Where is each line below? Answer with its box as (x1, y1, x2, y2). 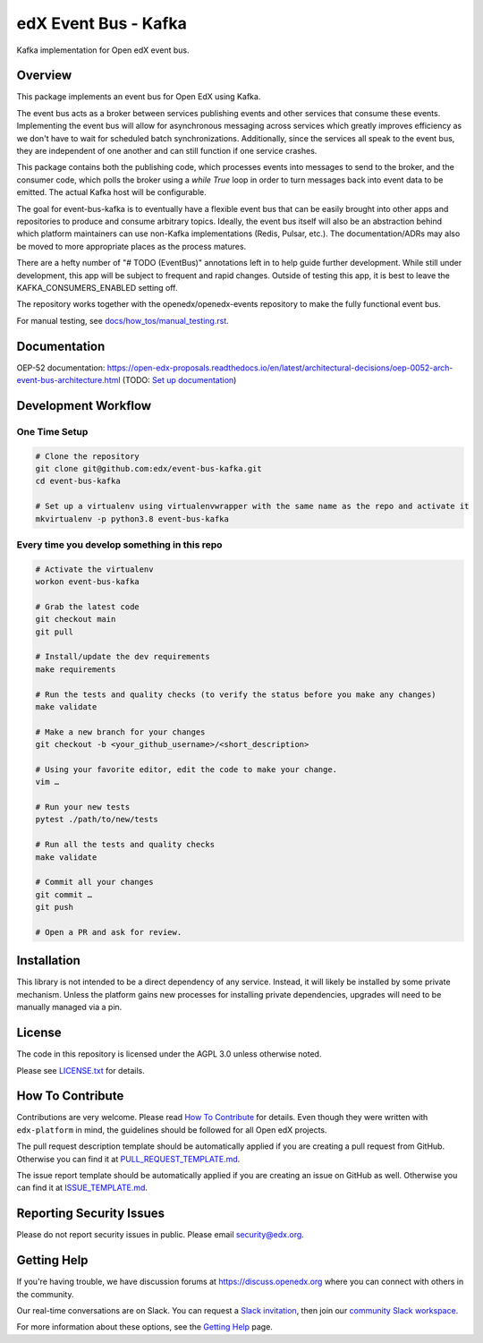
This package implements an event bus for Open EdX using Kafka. (16, 91, 261, 102)
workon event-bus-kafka (35, 577, 140, 587)
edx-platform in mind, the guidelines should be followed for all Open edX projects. (16, 1124, 327, 1135)
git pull (35, 626, 74, 637)
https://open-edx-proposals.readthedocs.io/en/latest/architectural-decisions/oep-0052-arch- (106, 362, 453, 373)
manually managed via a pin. (16, 1002, 123, 1013)
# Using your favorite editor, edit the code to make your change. (35, 764, 338, 774)
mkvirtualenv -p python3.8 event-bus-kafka (35, 514, 230, 523)
